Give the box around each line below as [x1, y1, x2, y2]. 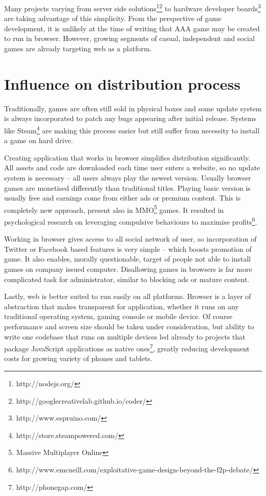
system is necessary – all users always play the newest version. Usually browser [4, 172, 251, 183]
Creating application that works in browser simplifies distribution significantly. [4, 152, 251, 163]
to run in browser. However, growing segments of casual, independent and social [4, 33, 255, 44]
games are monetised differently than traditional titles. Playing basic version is [4, 182, 251, 193]
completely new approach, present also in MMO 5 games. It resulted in [4, 203, 224, 215]
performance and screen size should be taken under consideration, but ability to [4, 321, 254, 331]
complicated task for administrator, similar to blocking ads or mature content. [4, 273, 250, 284]
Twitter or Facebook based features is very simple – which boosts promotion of [4, 243, 252, 254]
